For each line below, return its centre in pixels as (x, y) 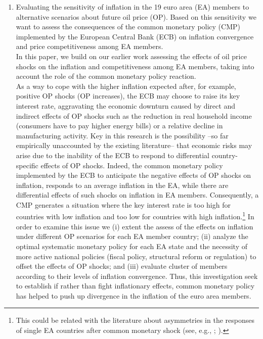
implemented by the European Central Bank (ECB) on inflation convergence (135, 36)
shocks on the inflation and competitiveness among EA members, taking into (135, 66)
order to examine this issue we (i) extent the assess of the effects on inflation (135, 226)
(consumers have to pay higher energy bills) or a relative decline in (119, 126)
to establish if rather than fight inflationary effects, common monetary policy (135, 286)
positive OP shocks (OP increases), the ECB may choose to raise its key (128, 96)
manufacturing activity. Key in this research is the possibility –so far (122, 135)
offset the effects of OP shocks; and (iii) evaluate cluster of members (122, 266)
